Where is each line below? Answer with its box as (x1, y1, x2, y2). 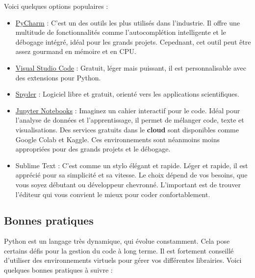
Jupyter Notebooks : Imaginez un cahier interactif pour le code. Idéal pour (15, 105, 240, 115)
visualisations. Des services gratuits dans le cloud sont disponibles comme (15, 124, 239, 134)
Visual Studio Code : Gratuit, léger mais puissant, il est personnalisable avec (15, 62, 246, 73)
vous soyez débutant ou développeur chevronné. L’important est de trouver (15, 179, 241, 189)
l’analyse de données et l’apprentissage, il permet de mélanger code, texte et (15, 115, 244, 125)
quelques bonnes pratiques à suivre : (4, 265, 113, 275)
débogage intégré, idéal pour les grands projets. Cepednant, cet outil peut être (15, 36, 251, 47)
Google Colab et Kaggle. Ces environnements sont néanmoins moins (15, 134, 220, 144)
